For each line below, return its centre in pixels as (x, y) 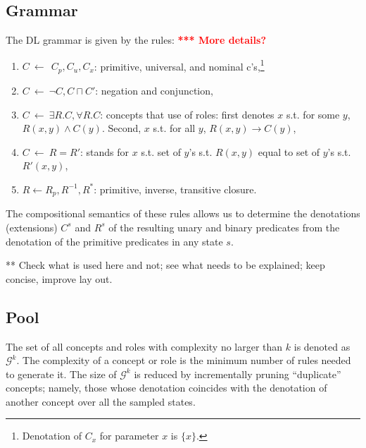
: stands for (105, 151)
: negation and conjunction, (154, 90)
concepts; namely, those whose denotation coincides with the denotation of (166, 388)
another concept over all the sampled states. (101, 401)
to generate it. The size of (61, 374)
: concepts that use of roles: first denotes (187, 114)
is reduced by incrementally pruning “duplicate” (238, 374)
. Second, (121, 128)
